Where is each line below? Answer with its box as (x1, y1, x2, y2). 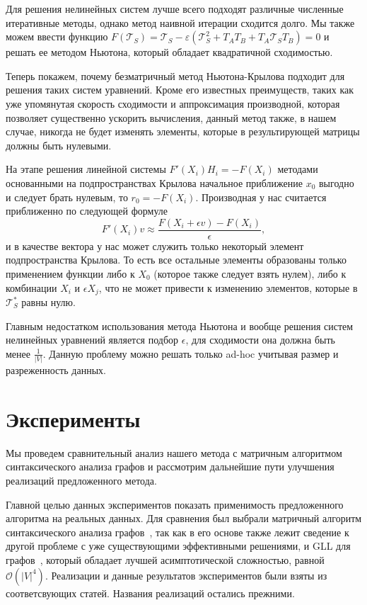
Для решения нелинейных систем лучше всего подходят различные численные (6, 1, 344, 16)
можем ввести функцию (6, 29, 108, 44)
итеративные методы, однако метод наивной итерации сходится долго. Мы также (6, 15, 355, 30)
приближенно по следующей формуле (6, 203, 168, 218)
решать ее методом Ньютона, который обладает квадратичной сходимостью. (6, 45, 333, 60)
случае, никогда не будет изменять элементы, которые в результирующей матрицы (6, 124, 360, 139)
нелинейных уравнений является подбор (6, 332, 179, 347)
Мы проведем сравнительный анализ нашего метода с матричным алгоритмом (6, 445, 342, 460)
